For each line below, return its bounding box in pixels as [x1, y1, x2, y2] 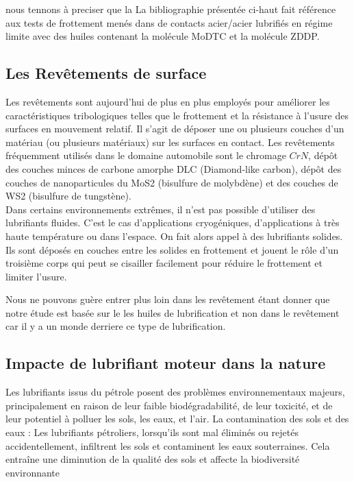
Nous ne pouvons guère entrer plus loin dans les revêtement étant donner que [5, 292, 330, 306]
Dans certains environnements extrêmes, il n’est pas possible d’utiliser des [5, 202, 316, 216]
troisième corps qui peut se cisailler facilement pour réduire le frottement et [5, 256, 323, 270]
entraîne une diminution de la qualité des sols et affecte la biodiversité [5, 452, 300, 466]
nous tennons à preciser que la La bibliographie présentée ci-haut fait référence [5, 2, 336, 16]
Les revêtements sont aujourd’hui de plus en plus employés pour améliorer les [5, 94, 330, 108]
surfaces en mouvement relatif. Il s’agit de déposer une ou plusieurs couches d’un [5, 121, 344, 136]
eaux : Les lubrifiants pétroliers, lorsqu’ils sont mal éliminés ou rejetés [5, 425, 299, 439]
